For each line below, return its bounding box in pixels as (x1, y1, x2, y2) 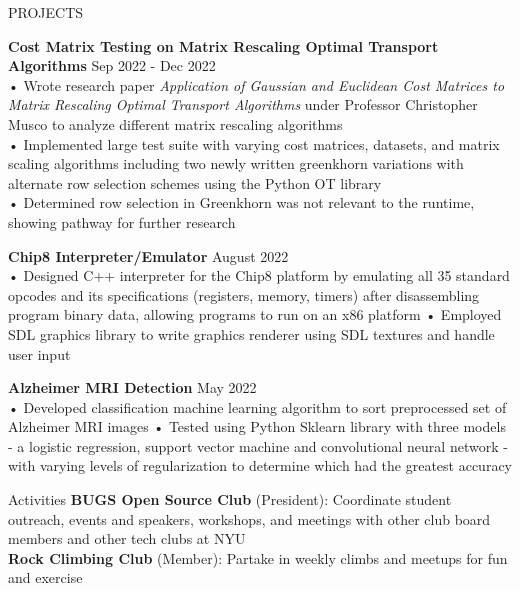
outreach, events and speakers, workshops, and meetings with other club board (8, 508, 491, 529)
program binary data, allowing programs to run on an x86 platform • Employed (8, 304, 502, 325)
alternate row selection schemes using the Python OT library (8, 172, 382, 193)
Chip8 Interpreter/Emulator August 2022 (8, 245, 289, 266)
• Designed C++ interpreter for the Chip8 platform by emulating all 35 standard (8, 265, 510, 286)
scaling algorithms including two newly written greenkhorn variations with (8, 153, 464, 174)
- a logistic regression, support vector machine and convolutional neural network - (8, 435, 508, 456)
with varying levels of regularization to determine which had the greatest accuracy (8, 455, 512, 476)
